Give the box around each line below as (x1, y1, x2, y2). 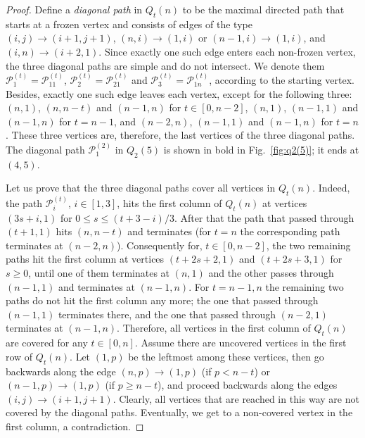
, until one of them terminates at (28, 265, 170, 280)
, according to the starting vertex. (209, 72, 354, 87)
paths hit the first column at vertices (6, 251, 165, 266)
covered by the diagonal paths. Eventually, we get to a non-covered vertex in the (6, 405, 353, 420)
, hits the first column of (117, 195, 222, 210)
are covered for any (6, 335, 88, 350)
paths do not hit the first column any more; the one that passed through (6, 293, 319, 308)
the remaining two (265, 279, 344, 294)
